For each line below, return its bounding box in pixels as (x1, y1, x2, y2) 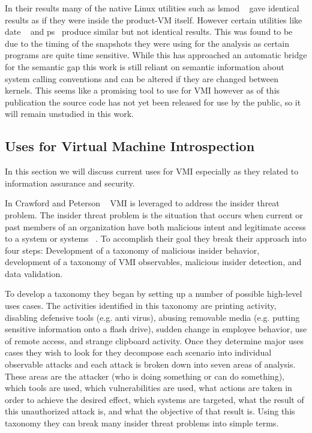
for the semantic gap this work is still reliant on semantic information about (5, 60, 284, 73)
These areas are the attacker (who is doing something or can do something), (5, 369, 284, 382)
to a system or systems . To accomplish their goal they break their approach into (5, 232, 307, 245)
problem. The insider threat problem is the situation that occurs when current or (5, 208, 303, 221)
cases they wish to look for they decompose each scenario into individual (5, 346, 272, 359)
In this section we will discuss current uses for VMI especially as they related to (5, 165, 299, 178)
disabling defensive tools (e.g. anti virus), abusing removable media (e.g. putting (5, 311, 300, 323)
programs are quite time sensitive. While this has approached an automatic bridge (5, 49, 307, 61)
